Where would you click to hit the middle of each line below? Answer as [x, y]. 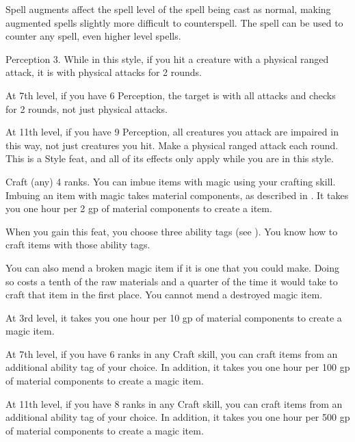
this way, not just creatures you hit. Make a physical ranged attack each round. [172, 145]
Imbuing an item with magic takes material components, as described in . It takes [177, 195]
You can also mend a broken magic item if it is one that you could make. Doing [173, 267]
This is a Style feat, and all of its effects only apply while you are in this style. [170, 158]
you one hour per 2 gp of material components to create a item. [139, 208]
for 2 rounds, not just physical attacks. [87, 108]
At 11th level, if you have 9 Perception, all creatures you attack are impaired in [172, 132]
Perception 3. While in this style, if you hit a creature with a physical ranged [167, 58]
